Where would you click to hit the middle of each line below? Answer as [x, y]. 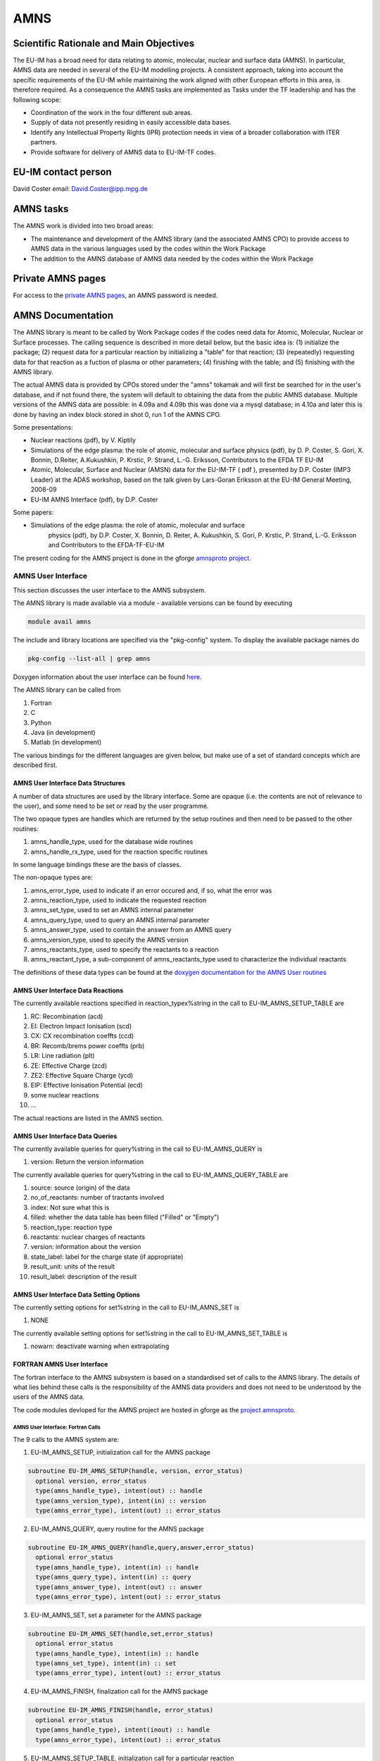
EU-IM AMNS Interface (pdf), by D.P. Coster [94, 499]
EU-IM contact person [62, 172]
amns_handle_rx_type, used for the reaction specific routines [119, 852]
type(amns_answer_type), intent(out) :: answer [119, 1587]
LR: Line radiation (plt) [63, 1056]
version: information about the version [86, 1247]
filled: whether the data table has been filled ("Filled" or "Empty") [125, 1217]
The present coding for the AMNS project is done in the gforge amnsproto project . [132, 558]
